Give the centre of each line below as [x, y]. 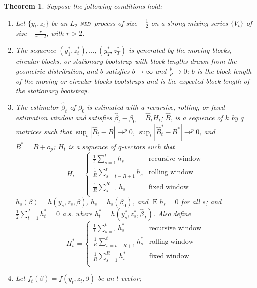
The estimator [37, 107]
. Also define [172, 213]
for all [191, 201]
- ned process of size [107, 23]
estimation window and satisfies [64, 118]
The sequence [36, 50]
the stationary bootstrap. [52, 90]
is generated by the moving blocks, [180, 50]
